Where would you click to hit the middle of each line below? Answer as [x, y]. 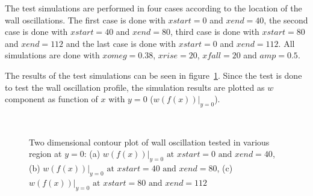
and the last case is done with [121, 43]
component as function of [51, 99]
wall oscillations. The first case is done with [85, 20]
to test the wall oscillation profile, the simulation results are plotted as [135, 87]
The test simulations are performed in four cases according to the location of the [153, 8]
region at [45, 154]
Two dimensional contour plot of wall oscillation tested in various [149, 142]
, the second [286, 20]
